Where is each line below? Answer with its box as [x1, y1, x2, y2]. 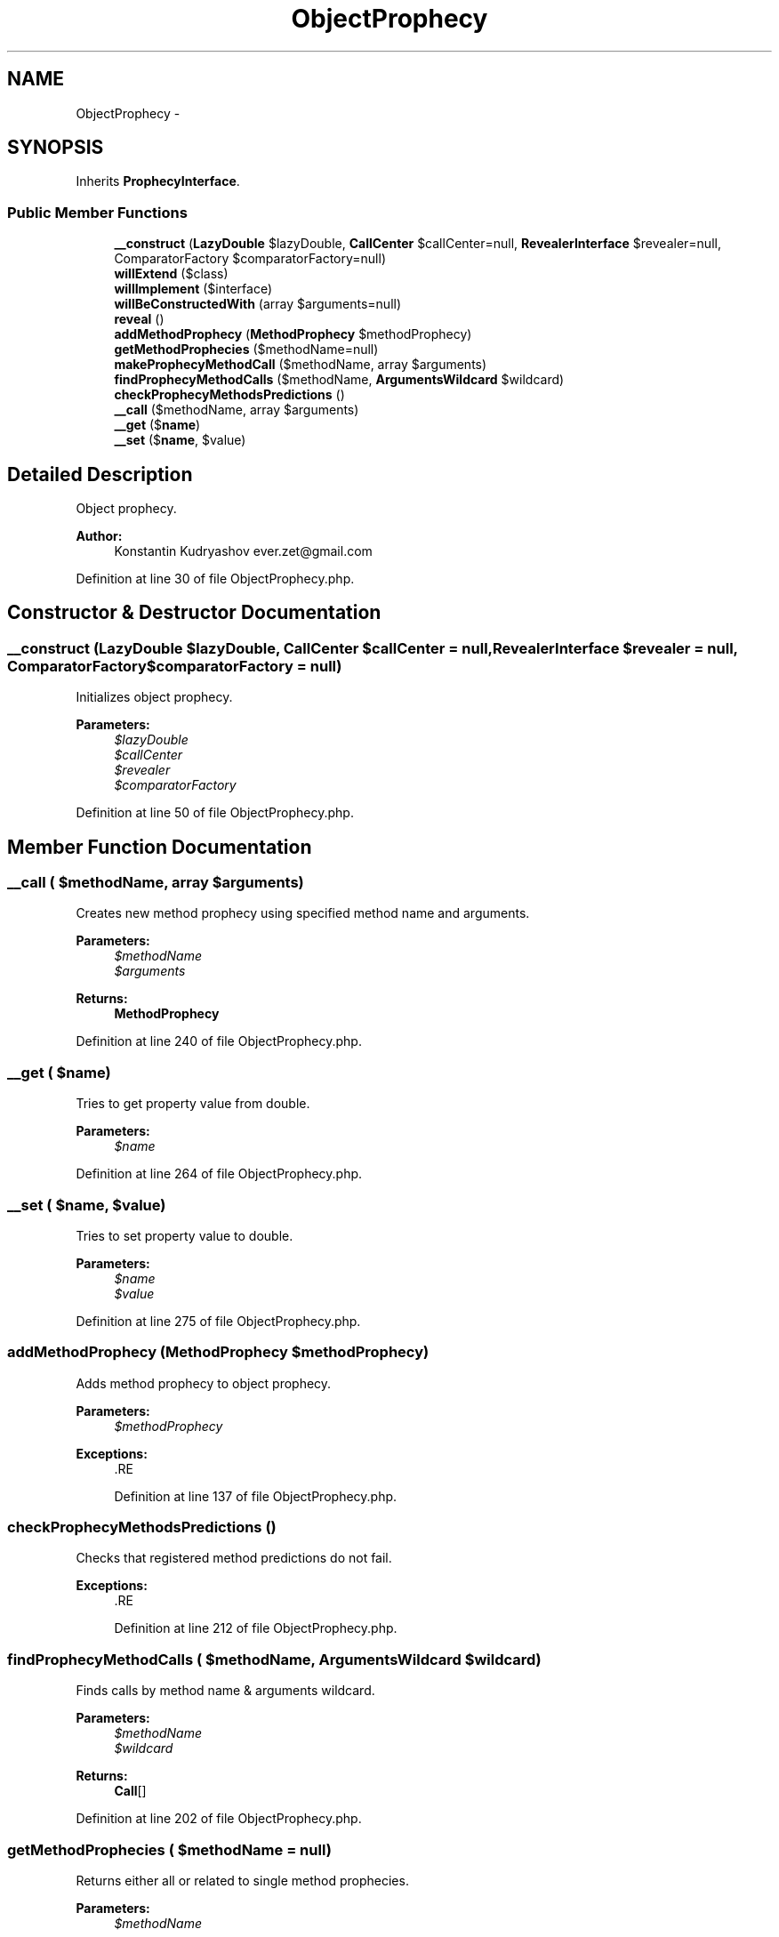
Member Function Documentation [7, 835, 312, 858]
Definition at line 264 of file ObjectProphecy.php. [76, 1166, 363, 1182]
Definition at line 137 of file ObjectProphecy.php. [114, 1488, 398, 1504]
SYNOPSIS [7, 136, 104, 159]
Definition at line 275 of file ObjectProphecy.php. [76, 1313, 361, 1329]
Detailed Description [7, 462, 193, 486]
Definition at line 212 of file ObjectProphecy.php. [114, 1620, 398, 1636]
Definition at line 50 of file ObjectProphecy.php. [76, 805, 354, 821]
